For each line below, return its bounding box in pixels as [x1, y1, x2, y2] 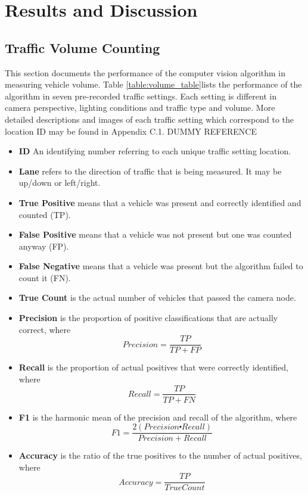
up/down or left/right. [18, 176, 101, 189]
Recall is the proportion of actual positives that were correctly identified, [18, 361, 288, 373]
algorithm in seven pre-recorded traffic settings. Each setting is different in [5, 89, 277, 102]
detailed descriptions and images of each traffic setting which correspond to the [5, 113, 294, 125]
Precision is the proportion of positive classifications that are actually [18, 312, 278, 324]
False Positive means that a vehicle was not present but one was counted [18, 228, 292, 241]
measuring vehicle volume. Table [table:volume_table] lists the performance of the [5, 78, 302, 91]
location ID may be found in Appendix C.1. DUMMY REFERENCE [5, 124, 257, 137]
